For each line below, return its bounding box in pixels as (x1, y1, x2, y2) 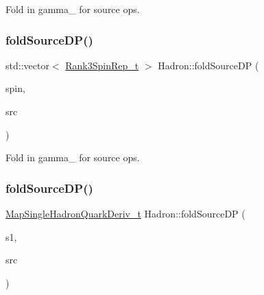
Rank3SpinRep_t (65, 58, 139, 72)
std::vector (5, 58, 49, 72)
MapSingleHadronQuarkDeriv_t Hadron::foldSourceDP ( (5, 206, 245, 220)
